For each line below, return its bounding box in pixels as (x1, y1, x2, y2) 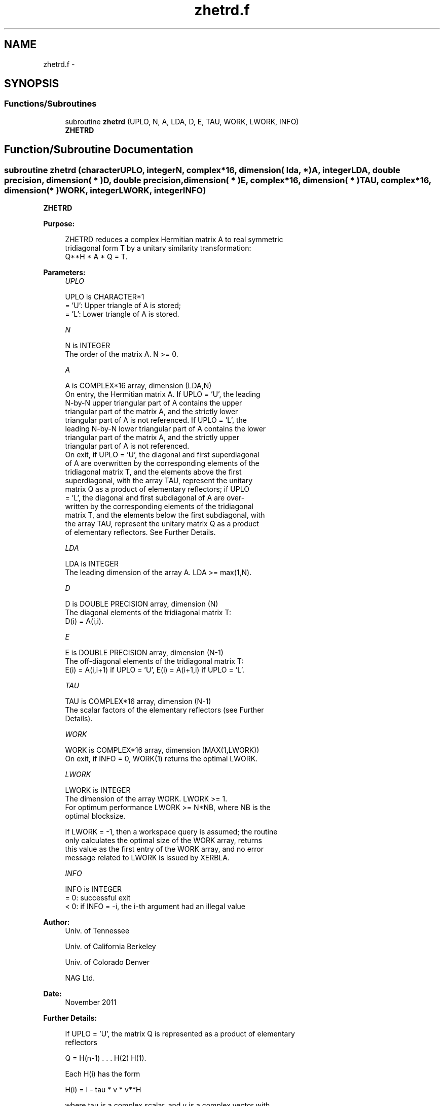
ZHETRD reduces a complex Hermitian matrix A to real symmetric (65, 235, 283, 244)
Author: (43, 918, 70, 927)
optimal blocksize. (65, 812, 126, 821)
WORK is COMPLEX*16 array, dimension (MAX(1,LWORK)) (65, 746, 260, 755)
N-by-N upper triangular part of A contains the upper (65, 398, 242, 408)
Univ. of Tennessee (65, 926, 130, 935)
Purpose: (43, 219, 75, 228)
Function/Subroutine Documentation (4, 143, 194, 156)
